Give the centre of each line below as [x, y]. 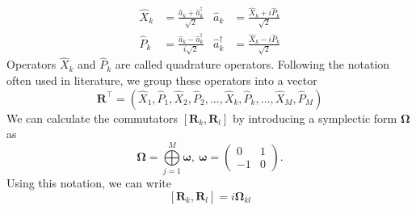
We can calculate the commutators [92, 118]
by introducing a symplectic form [315, 118]
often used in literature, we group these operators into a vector [162, 80]
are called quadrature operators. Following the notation [252, 64]
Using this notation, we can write [89, 182]
